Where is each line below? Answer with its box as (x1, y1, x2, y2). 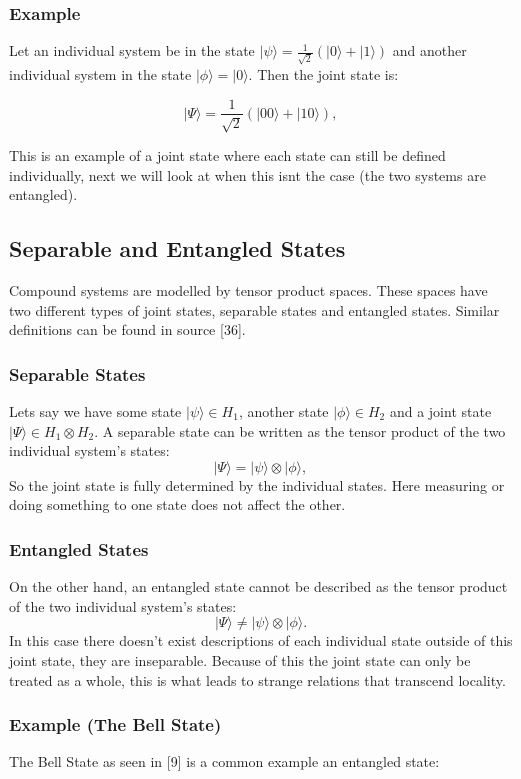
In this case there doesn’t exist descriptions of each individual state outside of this (9, 630, 513, 651)
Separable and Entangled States (9, 233, 346, 264)
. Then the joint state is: (248, 63, 399, 84)
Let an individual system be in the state (9, 40, 255, 61)
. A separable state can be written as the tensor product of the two (94, 420, 506, 441)
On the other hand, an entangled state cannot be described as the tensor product (9, 576, 508, 597)
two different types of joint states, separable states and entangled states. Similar (9, 299, 500, 320)
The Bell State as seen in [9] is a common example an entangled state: (9, 751, 440, 772)
